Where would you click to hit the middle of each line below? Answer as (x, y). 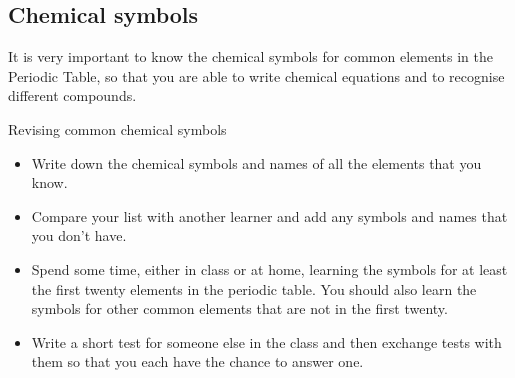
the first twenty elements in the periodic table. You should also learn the (254, 288)
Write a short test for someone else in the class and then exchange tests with (266, 341)
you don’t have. (79, 235)
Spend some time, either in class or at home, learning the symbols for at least (269, 268)
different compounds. (72, 95)
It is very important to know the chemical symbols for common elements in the (250, 56)
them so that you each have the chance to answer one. (197, 361)
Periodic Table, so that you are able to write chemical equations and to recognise (256, 75)
